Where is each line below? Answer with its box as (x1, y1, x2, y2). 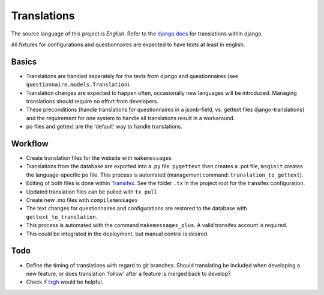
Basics (11, 56, 37, 67)
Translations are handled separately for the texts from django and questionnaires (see (26, 72, 239, 79)
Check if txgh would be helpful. (26, 278, 104, 285)
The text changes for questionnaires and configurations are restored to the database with (26, 205, 247, 212)
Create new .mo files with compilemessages (26, 196, 138, 204)
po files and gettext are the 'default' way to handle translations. (26, 123, 183, 130)
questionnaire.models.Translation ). (26, 81, 131, 88)
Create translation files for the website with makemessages (26, 154, 172, 162)
